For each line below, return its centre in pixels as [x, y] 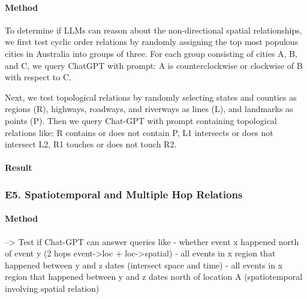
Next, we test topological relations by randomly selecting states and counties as [151, 97]
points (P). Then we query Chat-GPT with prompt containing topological [141, 120]
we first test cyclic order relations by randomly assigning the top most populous [152, 42]
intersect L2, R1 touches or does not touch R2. [91, 144]
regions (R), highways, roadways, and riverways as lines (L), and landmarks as [149, 109]
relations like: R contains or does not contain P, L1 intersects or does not [139, 132]
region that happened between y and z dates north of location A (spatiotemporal [154, 277]
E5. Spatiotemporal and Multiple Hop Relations [124, 194]
